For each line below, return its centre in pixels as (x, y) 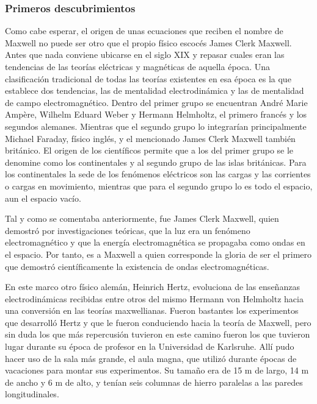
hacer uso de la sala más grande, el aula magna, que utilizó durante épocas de (151, 358)
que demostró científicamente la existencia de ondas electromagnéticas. (137, 266)
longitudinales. (32, 394)
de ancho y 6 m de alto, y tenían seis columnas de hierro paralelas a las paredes (154, 382)
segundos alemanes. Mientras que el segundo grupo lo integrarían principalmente (156, 126)
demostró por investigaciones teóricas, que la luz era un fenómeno (128, 230)
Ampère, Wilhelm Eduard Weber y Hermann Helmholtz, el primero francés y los (156, 114)
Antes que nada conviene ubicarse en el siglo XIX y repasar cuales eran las (145, 55)
